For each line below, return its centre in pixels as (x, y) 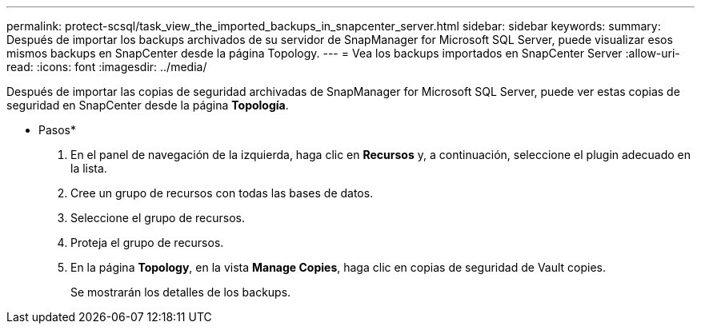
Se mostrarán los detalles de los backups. (181, 292)
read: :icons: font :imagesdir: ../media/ (107, 67)
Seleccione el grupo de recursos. (158, 218)
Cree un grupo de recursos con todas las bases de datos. (222, 193)
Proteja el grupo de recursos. (147, 243)
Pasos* (57, 130)
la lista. (89, 168)
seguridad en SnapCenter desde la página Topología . (148, 105)
